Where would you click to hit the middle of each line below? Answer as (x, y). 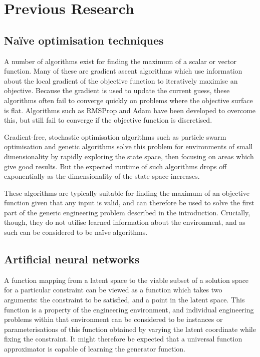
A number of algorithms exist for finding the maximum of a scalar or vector (120, 61)
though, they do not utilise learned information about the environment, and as (125, 222)
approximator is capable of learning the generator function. (95, 349)
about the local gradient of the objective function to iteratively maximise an (121, 80)
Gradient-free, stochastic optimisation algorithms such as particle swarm (115, 136)
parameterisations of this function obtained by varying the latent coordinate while (130, 329)
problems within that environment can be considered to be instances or (113, 319)
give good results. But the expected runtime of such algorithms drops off (115, 166)
